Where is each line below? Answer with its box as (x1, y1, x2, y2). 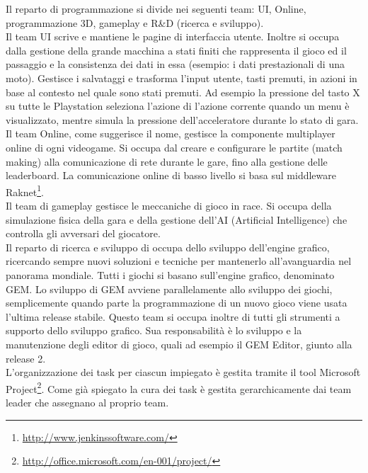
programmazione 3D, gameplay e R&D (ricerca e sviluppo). (6, 15, 264, 30)
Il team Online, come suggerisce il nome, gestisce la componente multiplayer (6, 126, 335, 141)
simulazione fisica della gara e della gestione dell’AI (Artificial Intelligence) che (6, 212, 347, 227)
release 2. (6, 351, 46, 365)
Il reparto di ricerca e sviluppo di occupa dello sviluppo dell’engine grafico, (6, 239, 330, 254)
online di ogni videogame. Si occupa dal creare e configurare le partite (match (6, 139, 343, 154)
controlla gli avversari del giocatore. (6, 226, 161, 241)
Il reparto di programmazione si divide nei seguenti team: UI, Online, (6, 1, 306, 16)
